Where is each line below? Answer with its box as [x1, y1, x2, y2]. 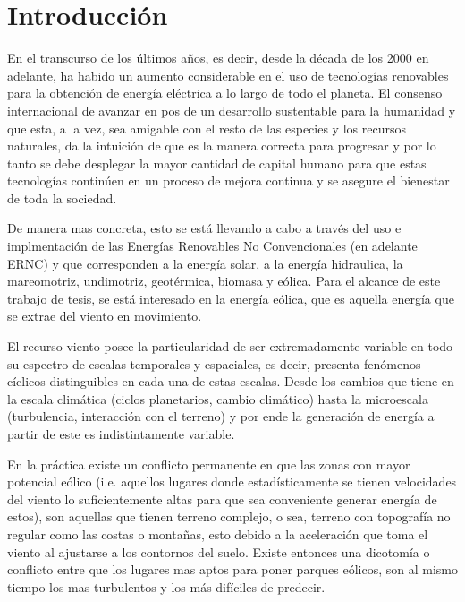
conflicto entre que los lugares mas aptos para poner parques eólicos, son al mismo [7, 560, 458, 579]
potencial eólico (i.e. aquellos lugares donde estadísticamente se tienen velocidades [7, 472, 457, 491]
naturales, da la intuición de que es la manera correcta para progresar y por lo [7, 136, 436, 155]
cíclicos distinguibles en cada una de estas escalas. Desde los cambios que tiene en [7, 372, 454, 391]
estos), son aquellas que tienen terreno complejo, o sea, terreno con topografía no [7, 507, 451, 526]
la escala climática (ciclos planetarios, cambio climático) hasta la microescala [7, 389, 428, 408]
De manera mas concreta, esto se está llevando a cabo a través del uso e [7, 219, 402, 237]
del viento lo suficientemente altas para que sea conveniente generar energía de [7, 489, 437, 508]
